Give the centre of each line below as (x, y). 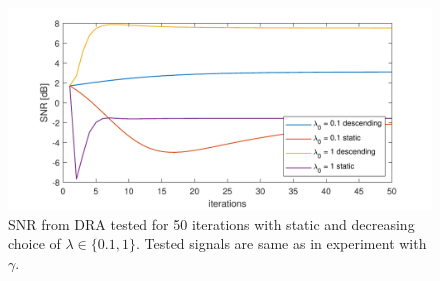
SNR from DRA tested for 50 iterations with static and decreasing (211, 223)
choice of (34, 243)
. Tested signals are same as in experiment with (281, 243)
